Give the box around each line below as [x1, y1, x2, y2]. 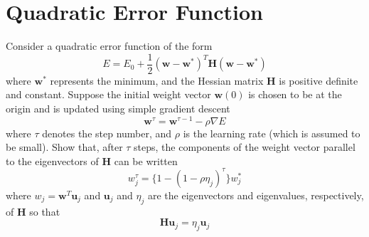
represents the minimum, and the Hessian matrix [50, 73, 264, 88]
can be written [114, 153, 178, 168]
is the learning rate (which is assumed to [183, 125, 360, 140]
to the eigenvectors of [6, 153, 99, 168]
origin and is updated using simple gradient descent [6, 100, 230, 115]
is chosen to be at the [248, 87, 342, 102]
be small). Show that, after [6, 139, 123, 154]
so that [29, 204, 60, 218]
